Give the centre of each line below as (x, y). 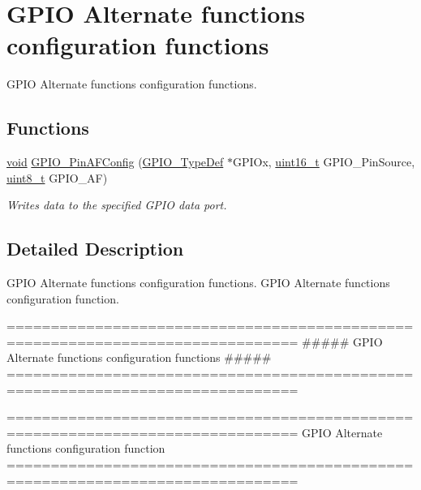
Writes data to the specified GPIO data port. (117, 205)
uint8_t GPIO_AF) (57, 177)
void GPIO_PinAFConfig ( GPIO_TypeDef (115, 162)
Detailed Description (95, 249)
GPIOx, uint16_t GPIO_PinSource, (324, 162)
